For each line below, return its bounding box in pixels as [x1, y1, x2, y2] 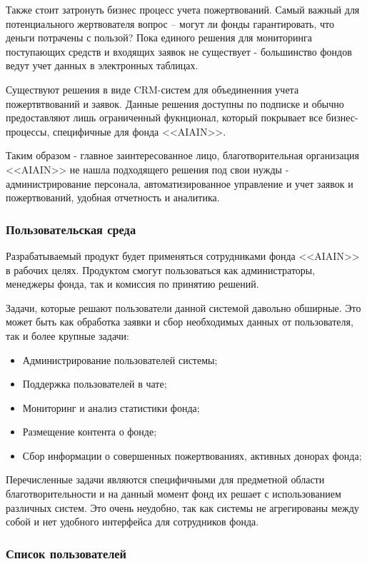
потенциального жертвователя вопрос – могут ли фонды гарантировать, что [6, 16, 334, 31]
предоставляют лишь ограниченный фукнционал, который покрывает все [6, 110, 323, 125]
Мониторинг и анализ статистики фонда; [22, 400, 200, 415]
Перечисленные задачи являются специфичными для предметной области [6, 472, 325, 487]
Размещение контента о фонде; [22, 424, 157, 439]
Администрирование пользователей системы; [22, 352, 218, 367]
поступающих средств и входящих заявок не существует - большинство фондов [6, 44, 352, 59]
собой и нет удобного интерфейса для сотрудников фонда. [6, 514, 259, 529]
